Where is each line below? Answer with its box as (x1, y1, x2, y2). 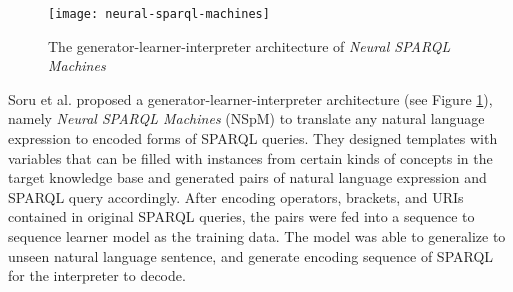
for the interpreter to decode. (8, 265, 186, 286)
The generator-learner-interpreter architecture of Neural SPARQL (48, 35, 451, 56)
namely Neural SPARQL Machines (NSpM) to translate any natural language (8, 108, 485, 129)
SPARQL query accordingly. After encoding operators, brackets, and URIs (8, 186, 464, 207)
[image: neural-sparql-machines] (48, 7, 270, 21)
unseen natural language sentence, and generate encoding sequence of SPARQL (8, 245, 494, 266)
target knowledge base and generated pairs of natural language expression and (8, 167, 487, 188)
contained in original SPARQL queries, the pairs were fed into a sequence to (8, 206, 475, 227)
